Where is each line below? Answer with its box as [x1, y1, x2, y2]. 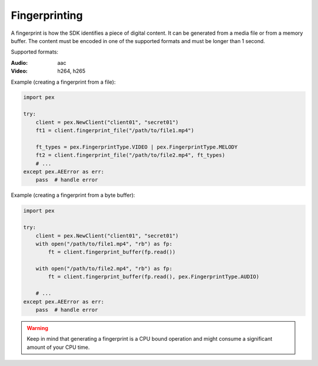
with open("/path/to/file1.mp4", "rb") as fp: [35, 240, 173, 247]
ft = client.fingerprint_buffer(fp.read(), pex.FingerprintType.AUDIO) [48, 273, 260, 280]
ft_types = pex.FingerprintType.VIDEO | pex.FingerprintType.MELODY [35, 143, 238, 150]
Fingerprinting [11, 9, 83, 22]
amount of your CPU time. [26, 344, 90, 351]
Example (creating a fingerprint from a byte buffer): [11, 192, 135, 199]
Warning [26, 325, 48, 332]
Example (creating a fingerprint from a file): [11, 78, 116, 85]
